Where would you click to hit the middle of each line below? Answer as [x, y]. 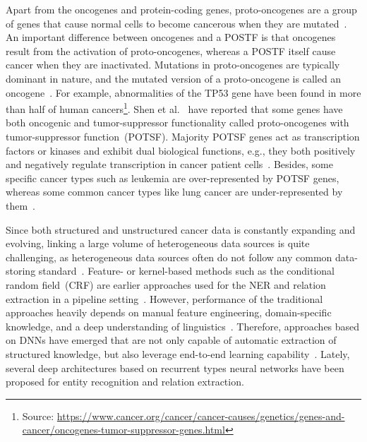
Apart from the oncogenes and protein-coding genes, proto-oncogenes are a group [181, 9]
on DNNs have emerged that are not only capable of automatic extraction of [171, 340]
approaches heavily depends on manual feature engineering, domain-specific [169, 312]
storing [21, 271]
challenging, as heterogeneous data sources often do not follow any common [169, 257]
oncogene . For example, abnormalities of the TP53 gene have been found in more [183, 92]
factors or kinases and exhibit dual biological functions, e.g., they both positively [181, 150]
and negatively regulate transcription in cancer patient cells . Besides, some [169, 164]
